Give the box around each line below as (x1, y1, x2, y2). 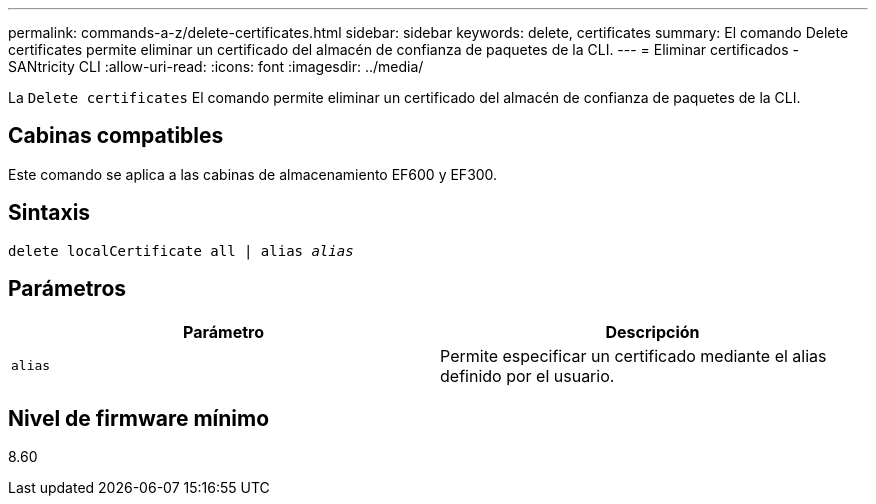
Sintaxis (8, 200, 91, 226)
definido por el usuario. (440, 365, 615, 386)
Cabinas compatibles (8, 123, 224, 149)
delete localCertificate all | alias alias (8, 242, 354, 259)
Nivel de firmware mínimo (8, 405, 270, 431)
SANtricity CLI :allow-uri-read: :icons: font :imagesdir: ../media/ (8, 58, 424, 75)
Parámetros (8, 276, 127, 302)
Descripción (605, 321, 700, 342)
